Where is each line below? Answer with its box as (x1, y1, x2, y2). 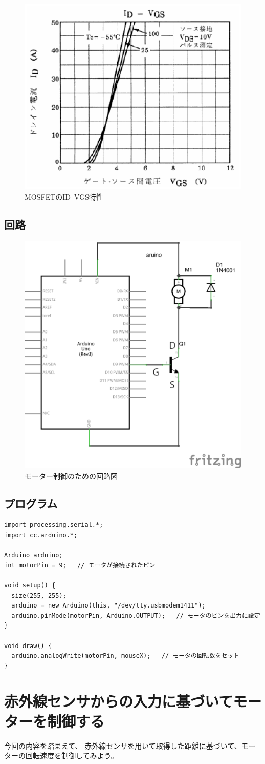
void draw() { (4, 642, 52, 650)
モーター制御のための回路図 (25, 470, 118, 481)
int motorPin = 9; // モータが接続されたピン (4, 561, 156, 569)
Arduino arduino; (4, 552, 63, 559)
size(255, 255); (11, 592, 67, 599)
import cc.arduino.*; (4, 532, 78, 539)
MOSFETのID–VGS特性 (25, 191, 103, 202)
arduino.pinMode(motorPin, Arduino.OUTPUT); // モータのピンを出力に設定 (11, 612, 260, 619)
